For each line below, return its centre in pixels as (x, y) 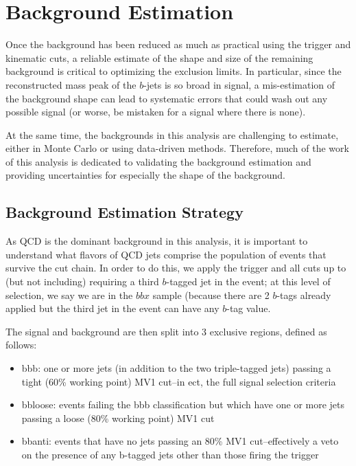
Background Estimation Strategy (124, 212)
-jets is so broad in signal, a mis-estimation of (239, 84)
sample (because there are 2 (211, 295)
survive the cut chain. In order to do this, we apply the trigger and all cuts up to (176, 268)
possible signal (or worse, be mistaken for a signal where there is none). (156, 112)
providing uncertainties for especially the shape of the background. (145, 175)
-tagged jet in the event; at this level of (248, 281)
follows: (21, 345)
